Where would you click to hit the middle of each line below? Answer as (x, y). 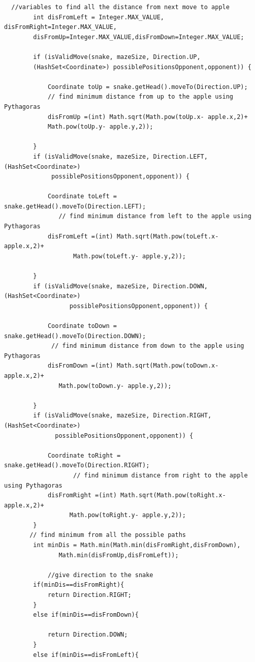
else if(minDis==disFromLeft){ (86, 655)
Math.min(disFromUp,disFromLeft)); (119, 555)
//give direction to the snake (100, 575)
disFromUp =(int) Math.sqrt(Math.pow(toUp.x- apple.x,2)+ (148, 117)
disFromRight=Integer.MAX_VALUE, (60, 27)
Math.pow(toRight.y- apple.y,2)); (127, 515)
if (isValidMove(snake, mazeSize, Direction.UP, (117, 57)
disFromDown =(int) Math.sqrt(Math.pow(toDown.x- (133, 366)
